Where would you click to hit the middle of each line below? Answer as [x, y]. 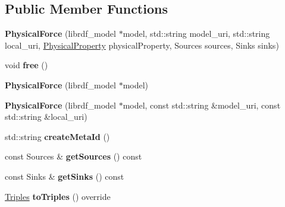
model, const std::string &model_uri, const [202, 105]
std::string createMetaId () [57, 136]
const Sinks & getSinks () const [65, 176]
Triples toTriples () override [58, 196]
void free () [26, 65]
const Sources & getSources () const [73, 156]
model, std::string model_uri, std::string [196, 34]
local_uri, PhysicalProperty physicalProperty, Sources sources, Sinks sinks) [142, 45]
